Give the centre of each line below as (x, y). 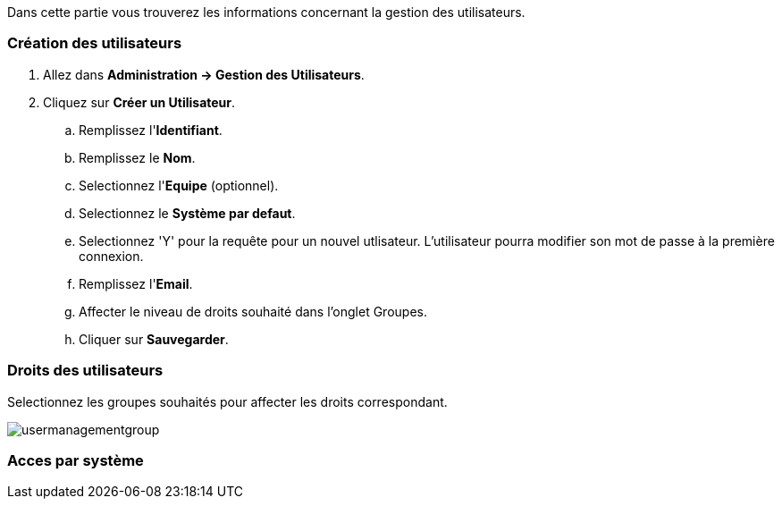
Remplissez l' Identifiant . (151, 130)
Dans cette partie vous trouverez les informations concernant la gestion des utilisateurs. (266, 12)
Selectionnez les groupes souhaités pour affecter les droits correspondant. (227, 401)
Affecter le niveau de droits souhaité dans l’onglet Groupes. (253, 311)
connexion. (111, 256)
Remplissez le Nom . (137, 157)
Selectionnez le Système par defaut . (187, 213)
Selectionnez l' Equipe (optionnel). (179, 185)
